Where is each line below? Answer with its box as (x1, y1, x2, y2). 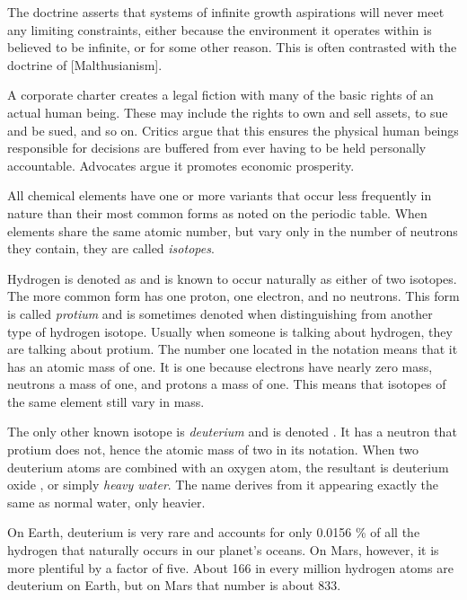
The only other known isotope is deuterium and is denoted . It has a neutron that (7, 422, 457, 441)
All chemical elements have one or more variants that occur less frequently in (7, 186, 432, 205)
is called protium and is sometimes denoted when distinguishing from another (7, 304, 433, 322)
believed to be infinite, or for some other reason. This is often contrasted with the (7, 38, 457, 57)
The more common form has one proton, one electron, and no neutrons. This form (7, 287, 460, 305)
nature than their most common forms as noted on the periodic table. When (7, 203, 427, 222)
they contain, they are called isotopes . (7, 239, 215, 258)
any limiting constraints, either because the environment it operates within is (7, 20, 432, 39)
